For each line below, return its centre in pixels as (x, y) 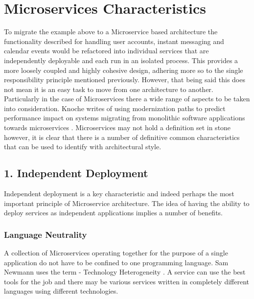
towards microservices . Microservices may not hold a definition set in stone (117, 127)
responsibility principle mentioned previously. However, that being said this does (125, 80)
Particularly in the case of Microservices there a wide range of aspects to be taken (127, 99)
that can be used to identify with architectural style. (83, 147)
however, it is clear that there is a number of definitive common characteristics (122, 137)
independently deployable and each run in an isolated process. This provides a (121, 60)
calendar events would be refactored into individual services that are (106, 51)
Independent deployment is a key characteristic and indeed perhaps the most (119, 194)
